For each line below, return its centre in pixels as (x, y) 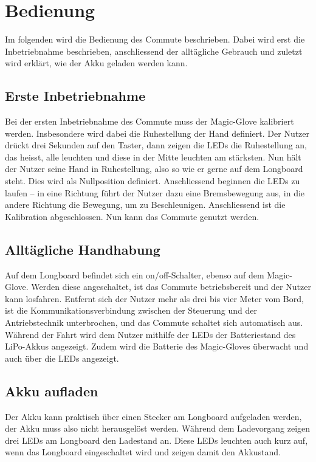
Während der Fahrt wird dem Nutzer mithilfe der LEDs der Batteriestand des (150, 334)
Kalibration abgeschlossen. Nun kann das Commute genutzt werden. (132, 216)
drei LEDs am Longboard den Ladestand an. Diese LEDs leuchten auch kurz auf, (156, 440)
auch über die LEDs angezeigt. (62, 358)
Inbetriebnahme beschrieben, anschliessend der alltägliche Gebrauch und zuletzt (154, 51)
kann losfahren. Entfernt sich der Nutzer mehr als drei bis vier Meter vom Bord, (154, 298)
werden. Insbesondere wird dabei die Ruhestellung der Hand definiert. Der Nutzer (157, 133)
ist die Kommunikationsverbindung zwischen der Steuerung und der (131, 310)
